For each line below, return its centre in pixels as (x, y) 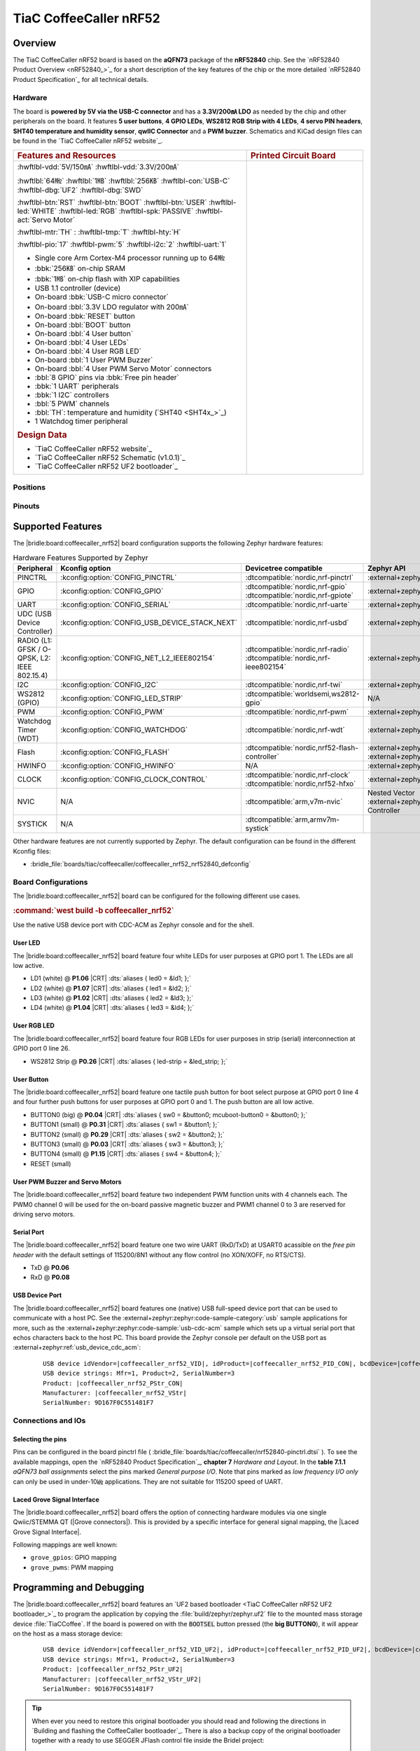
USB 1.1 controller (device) (78, 288)
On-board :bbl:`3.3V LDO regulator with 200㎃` (112, 307)
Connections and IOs (49, 1420)
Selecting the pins (40, 1439)
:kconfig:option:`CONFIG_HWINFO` (118, 766)
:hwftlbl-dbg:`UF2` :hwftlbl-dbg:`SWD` (80, 190)
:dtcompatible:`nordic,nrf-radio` (297, 649)
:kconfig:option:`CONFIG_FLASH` (115, 752)
